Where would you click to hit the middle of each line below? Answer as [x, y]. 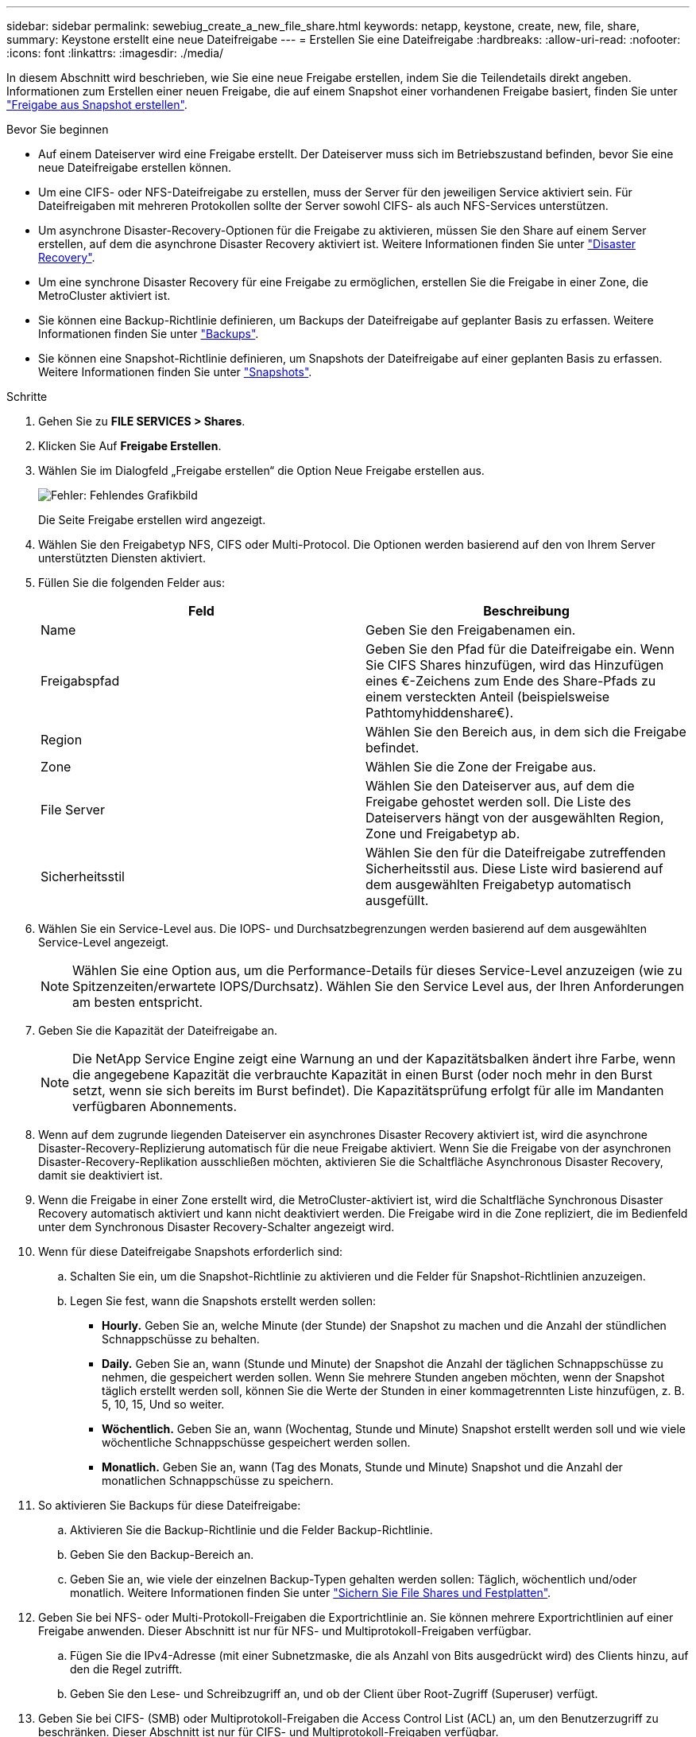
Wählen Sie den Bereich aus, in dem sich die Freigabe [526, 732]
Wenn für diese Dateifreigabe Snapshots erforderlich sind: [191, 1251]
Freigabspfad [80, 681]
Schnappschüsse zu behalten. [181, 1339]
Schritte [27, 396]
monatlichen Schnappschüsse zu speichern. [218, 1481]
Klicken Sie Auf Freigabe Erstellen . [130, 446]
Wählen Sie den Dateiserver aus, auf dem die [500, 786]
